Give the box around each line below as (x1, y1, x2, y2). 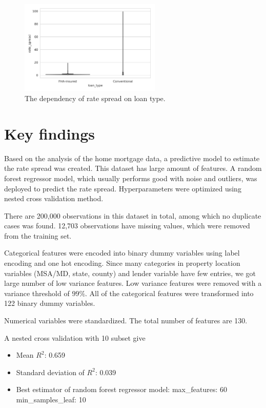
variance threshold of (4, 287, 70, 298)
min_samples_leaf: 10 (16, 394, 86, 405)
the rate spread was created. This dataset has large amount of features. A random (4, 163, 262, 173)
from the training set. (4, 230, 72, 241)
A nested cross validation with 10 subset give (4, 332, 146, 343)
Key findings (4, 123, 95, 144)
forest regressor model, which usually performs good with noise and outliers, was (4, 172, 257, 183)
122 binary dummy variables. (4, 298, 95, 308)
